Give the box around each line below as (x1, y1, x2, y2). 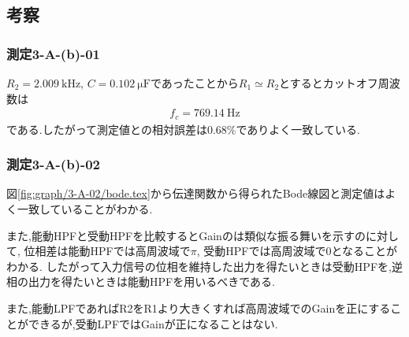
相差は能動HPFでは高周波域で (35, 243, 191, 259)
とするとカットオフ (279, 75, 378, 91)
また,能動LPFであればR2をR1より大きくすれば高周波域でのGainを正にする (6, 300, 391, 317)
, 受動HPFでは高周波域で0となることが (196, 243, 398, 259)
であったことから (150, 75, 239, 91)
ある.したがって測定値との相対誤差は (17, 120, 207, 137)
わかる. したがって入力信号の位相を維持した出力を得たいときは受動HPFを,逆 (6, 257, 403, 274)
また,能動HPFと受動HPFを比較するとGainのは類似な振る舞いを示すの (6, 227, 366, 243)
